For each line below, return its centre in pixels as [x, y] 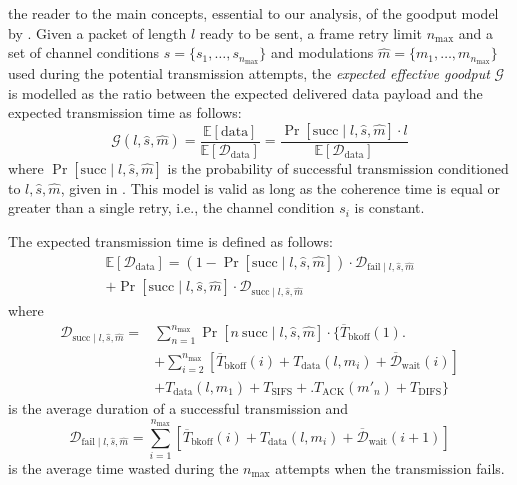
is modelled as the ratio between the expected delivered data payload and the [245, 92]
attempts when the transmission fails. [390, 468]
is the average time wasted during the [123, 468]
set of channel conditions [84, 52]
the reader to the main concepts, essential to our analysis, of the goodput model [253, 13]
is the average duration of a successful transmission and [178, 407]
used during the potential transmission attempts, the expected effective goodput [249, 73]
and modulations [322, 52]
